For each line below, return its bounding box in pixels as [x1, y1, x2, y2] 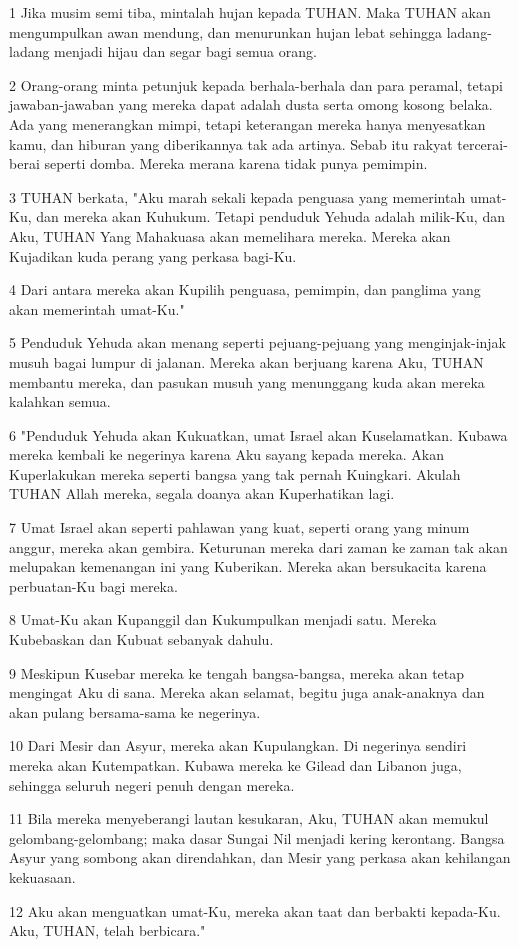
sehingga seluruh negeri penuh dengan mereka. [9, 774, 295, 795]
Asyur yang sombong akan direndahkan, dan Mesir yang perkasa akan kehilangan [9, 847, 511, 868]
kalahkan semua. [9, 391, 111, 412]
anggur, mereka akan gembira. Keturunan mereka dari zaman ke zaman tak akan [9, 536, 508, 557]
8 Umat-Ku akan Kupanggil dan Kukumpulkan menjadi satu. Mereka [9, 609, 437, 630]
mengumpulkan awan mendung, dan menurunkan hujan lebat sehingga [9, 21, 443, 42]
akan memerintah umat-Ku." [9, 298, 185, 319]
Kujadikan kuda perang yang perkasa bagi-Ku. [9, 245, 297, 266]
